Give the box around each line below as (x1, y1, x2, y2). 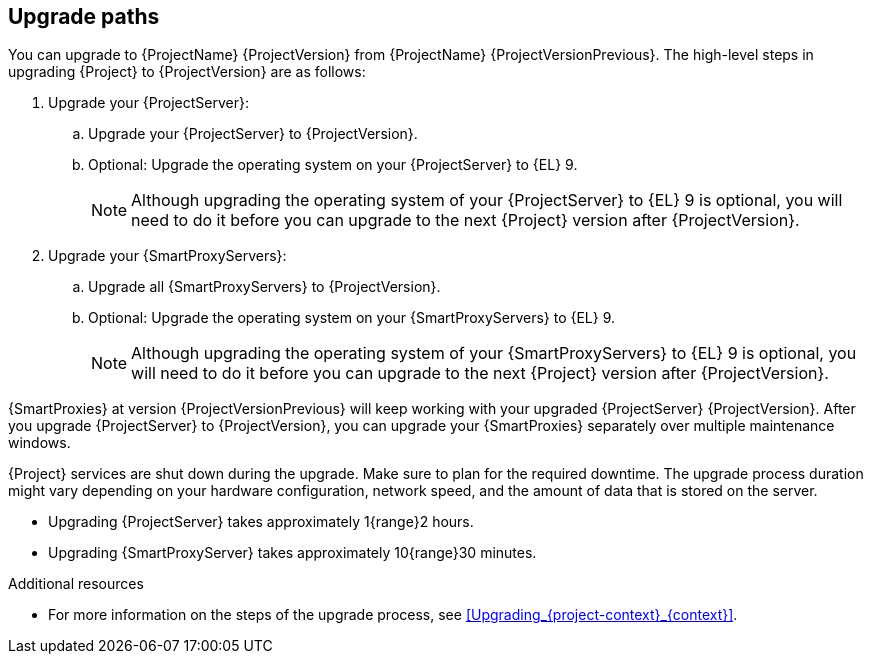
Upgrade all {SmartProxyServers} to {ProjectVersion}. (88, 278, 441, 296)
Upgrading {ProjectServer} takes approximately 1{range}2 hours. (48, 513, 474, 531)
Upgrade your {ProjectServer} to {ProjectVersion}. (88, 125, 418, 143)
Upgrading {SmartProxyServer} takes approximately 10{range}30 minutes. (48, 544, 537, 562)
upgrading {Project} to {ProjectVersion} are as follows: (8, 63, 366, 81)
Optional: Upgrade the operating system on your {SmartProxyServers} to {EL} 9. (88, 309, 616, 327)
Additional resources (8, 575, 144, 593)
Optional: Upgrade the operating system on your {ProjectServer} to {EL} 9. (88, 156, 578, 174)
